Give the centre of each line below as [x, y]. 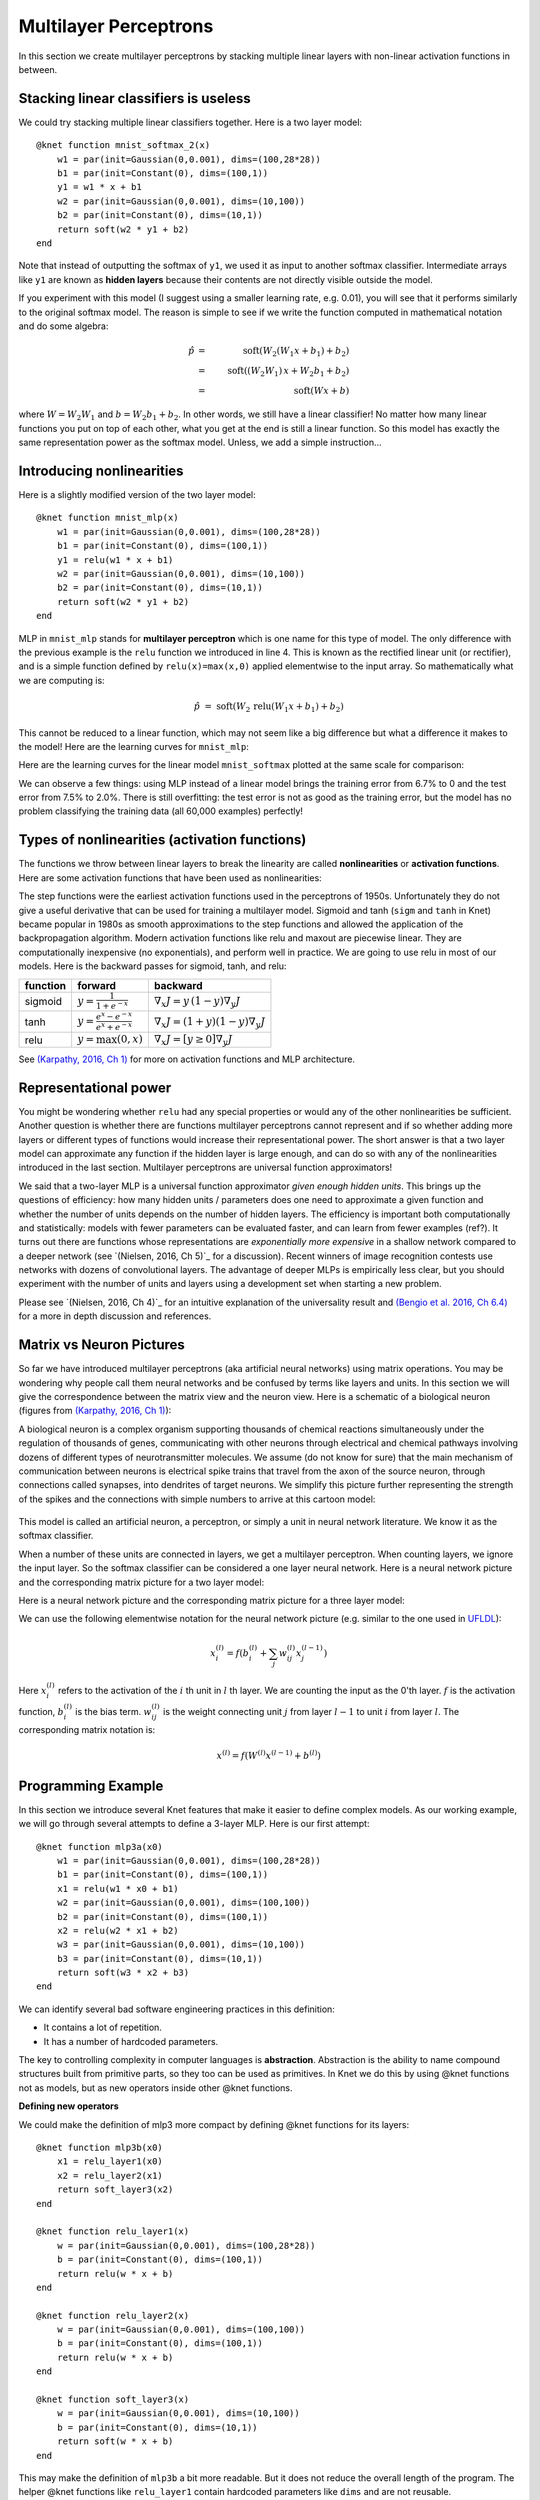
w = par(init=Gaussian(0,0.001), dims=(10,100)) [178, 2413]
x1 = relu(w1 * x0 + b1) [117, 1888]
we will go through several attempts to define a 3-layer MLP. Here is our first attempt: [194, 1824]
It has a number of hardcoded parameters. [131, 2041]
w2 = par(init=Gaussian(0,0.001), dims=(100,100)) [183, 1903]
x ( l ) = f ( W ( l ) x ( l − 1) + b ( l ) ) [269, 1754]
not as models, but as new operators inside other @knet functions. [156, 2087]
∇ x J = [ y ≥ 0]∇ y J [193, 1040]
